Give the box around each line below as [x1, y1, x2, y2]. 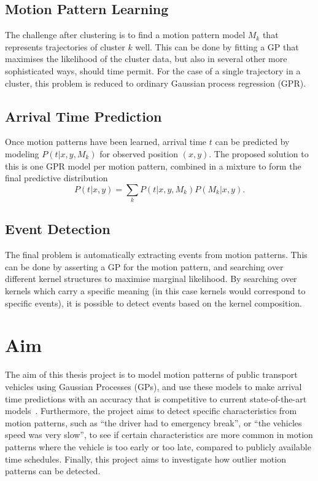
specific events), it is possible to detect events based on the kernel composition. [5, 296, 302, 309]
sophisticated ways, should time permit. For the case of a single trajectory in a [5, 64, 301, 77]
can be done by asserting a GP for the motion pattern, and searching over [5, 260, 284, 273]
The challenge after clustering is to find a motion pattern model [5, 28, 246, 41]
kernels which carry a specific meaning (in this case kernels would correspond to [5, 284, 306, 297]
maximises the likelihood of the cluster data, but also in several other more [5, 52, 287, 65]
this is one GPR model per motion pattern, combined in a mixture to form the [5, 159, 301, 172]
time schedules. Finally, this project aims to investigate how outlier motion [5, 452, 286, 465]
